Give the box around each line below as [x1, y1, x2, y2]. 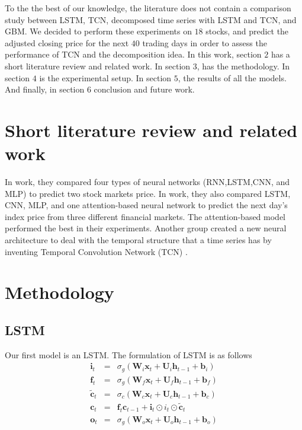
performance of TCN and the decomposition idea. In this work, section [5, 48, 262, 60]
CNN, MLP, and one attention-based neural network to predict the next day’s [5, 199, 288, 211]
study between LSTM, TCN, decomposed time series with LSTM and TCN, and [5, 13, 297, 26]
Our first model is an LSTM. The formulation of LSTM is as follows [5, 348, 252, 361]
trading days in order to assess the [142, 36, 267, 49]
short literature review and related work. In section [5, 59, 191, 72]
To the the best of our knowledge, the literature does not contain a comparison [5, 2, 291, 14]
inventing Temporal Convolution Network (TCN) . [5, 245, 188, 257]
